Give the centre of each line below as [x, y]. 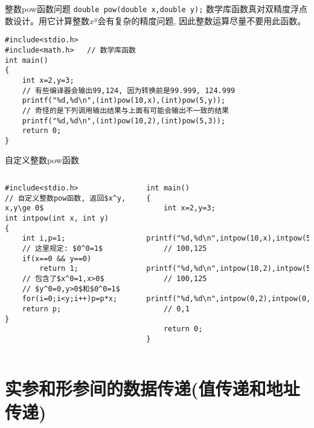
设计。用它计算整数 [51, 20]
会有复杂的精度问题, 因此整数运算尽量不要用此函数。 [202, 20]
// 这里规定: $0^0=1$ [62, 248]
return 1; [59, 269]
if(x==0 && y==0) [57, 258]
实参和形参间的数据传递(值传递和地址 [152, 388]
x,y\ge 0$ [24, 208]
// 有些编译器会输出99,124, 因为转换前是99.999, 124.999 [129, 90]
